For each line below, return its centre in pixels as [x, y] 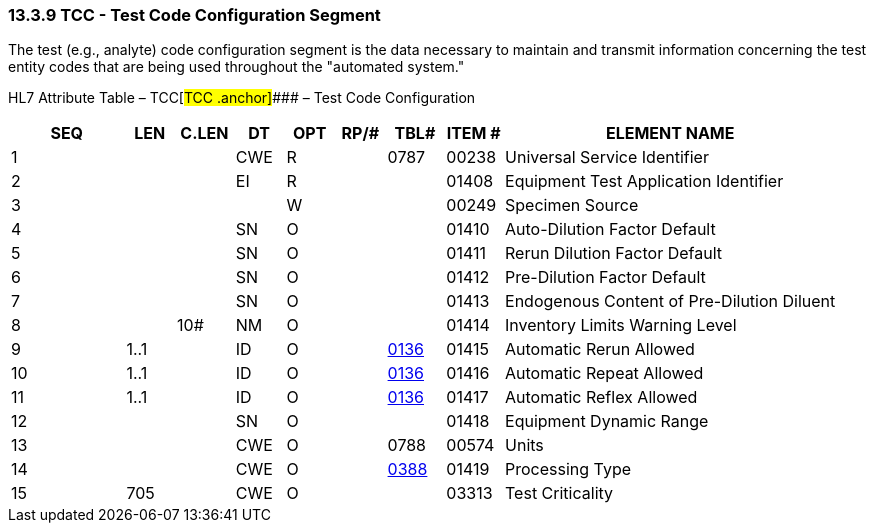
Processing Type [568, 469]
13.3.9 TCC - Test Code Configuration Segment [194, 15]
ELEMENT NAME [670, 133]
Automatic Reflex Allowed [601, 397]
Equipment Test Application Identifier [644, 181]
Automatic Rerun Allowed [600, 349]
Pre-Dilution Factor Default [605, 277]
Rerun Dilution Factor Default [613, 253]
